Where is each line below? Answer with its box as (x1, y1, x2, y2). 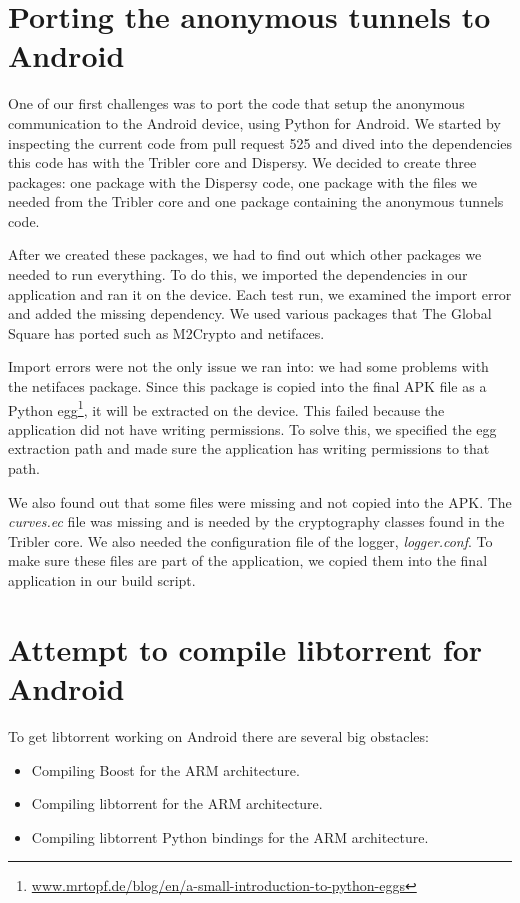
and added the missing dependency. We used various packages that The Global (8, 303, 492, 324)
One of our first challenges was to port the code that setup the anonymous (8, 93, 465, 114)
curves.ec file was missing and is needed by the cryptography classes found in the (8, 511, 505, 532)
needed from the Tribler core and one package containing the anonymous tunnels (8, 191, 504, 212)
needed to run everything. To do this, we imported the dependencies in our (8, 264, 468, 285)
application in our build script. (8, 570, 196, 591)
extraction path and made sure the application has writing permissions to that (8, 438, 490, 459)
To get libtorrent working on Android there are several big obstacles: (8, 725, 429, 746)
